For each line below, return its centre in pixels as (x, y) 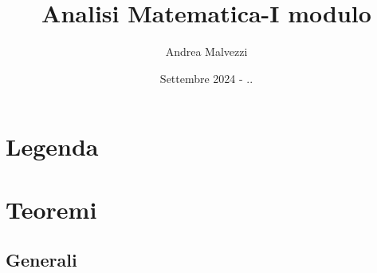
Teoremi (51, 209)
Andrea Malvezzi (206, 51)
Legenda (52, 146)
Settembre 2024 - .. (206, 78)
